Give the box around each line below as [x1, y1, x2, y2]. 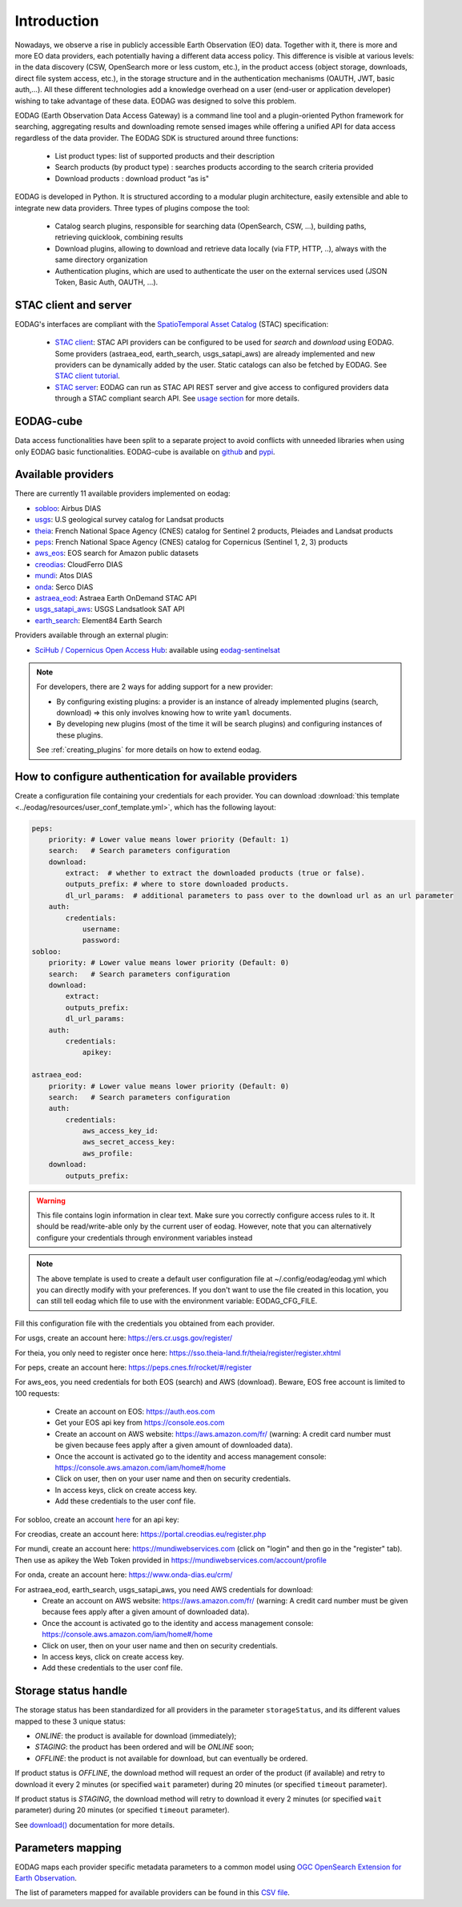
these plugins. [56, 730, 103, 740]
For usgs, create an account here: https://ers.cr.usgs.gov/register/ [14, 1334, 232, 1343]
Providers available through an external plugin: [14, 630, 168, 640]
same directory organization [54, 255, 148, 264]
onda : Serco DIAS [34, 581, 94, 592]
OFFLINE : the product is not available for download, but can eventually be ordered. [34, 1753, 308, 1763]
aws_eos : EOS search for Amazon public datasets [34, 549, 199, 558]
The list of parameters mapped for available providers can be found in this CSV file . [14, 1888, 290, 1897]
